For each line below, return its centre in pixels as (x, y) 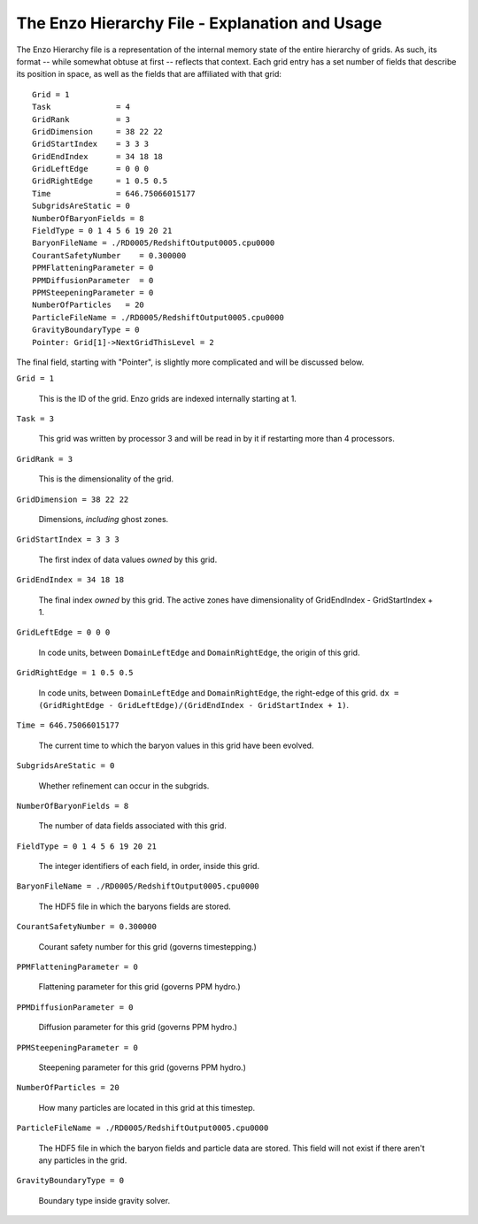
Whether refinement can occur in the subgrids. (124, 785)
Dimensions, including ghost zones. (104, 520)
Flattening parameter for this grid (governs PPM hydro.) (139, 987)
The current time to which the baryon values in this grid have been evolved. (176, 745)
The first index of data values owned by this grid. (128, 559)
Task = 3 (35, 419)
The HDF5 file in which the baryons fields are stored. (135, 906)
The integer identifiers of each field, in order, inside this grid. (149, 866)
